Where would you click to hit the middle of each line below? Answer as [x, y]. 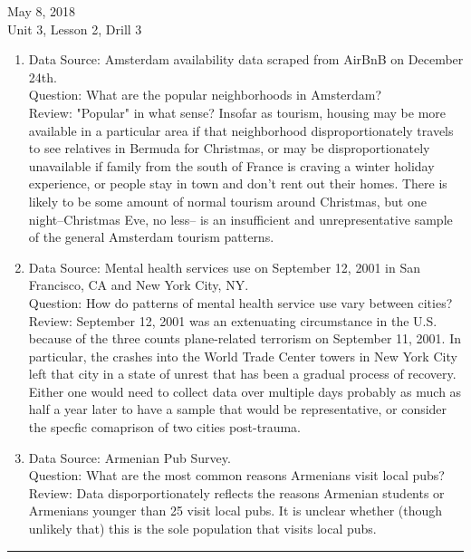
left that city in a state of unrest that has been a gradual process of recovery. [242, 374]
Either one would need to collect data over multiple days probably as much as [245, 391]
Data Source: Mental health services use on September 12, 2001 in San [224, 267]
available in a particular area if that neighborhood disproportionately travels [241, 130]
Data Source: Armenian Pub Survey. [130, 457]
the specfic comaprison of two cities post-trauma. [164, 427]
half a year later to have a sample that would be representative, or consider [238, 409]
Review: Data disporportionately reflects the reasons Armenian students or [236, 492]
